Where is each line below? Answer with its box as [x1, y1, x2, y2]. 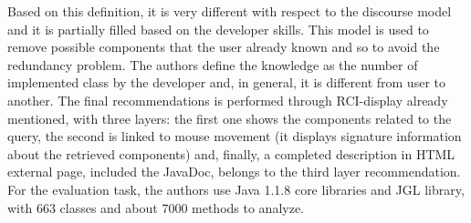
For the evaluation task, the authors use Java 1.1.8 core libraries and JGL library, [7, 179, 465, 198]
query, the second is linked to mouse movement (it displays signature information [7, 127, 462, 146]
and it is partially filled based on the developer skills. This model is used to [7, 19, 429, 38]
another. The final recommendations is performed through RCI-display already [7, 90, 448, 109]
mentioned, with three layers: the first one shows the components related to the [7, 108, 452, 127]
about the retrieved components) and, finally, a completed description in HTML [7, 144, 455, 163]
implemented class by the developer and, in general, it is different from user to [7, 73, 445, 92]
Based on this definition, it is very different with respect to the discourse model [7, 2, 452, 20]
